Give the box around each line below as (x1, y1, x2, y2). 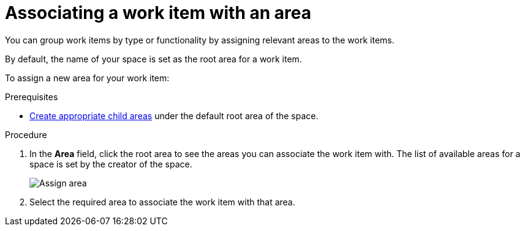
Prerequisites (5, 91, 58, 102)
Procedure (5, 129, 47, 140)
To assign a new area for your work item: (5, 72, 170, 83)
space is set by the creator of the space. (29, 158, 192, 169)
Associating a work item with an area (5, 2, 311, 23)
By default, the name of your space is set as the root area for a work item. (5, 53, 302, 64)
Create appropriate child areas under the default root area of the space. (29, 110, 319, 121)
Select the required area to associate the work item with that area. (29, 196, 295, 207)
